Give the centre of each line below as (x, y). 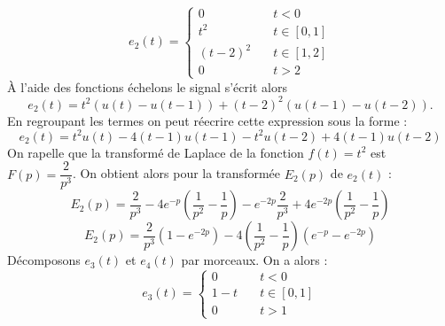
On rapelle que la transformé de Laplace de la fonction (156, 152)
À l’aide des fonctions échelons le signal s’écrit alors (147, 86)
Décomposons (44, 260)
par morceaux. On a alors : (254, 260)
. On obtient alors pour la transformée (176, 173)
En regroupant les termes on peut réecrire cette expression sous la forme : (207, 120)
